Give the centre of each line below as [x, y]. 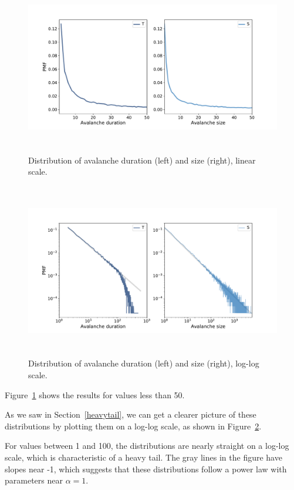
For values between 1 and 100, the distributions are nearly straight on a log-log [147, 446]
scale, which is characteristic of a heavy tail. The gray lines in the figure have [143, 457]
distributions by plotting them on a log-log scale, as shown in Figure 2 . [133, 426]
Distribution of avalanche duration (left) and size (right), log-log [144, 363]
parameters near [34, 480]
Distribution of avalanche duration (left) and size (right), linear [142, 160]
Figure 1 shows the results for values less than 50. [95, 394]
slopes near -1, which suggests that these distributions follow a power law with [146, 469]
